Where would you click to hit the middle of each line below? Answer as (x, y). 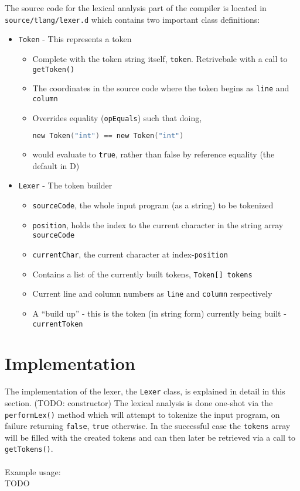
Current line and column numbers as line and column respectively (152, 293)
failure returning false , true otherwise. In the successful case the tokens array (148, 426)
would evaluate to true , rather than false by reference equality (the (154, 154)
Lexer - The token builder (65, 185)
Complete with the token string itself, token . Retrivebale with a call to (160, 58)
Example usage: (33, 471)
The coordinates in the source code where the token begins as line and (161, 88)
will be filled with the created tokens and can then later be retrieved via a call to (150, 437)
